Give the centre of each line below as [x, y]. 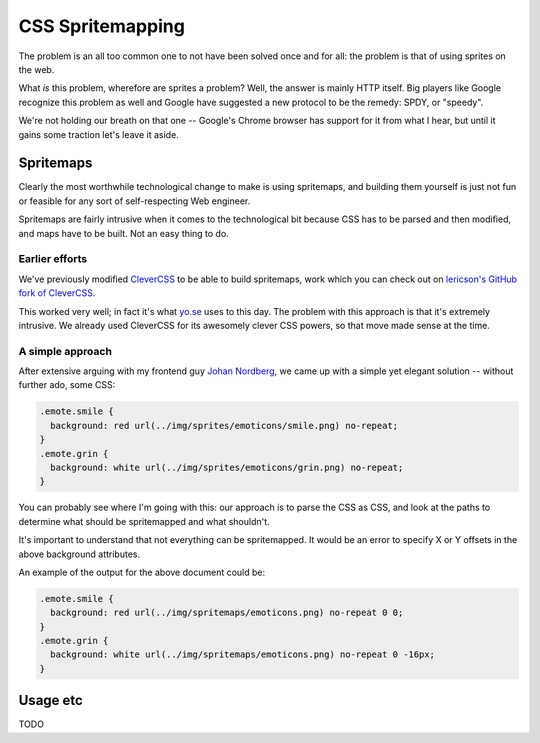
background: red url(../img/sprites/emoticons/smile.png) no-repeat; [224, 425]
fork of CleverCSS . [57, 293]
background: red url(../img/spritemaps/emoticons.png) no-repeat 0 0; [227, 613]
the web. [36, 69]
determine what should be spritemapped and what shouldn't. [144, 521]
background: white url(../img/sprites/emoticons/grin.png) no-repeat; [227, 467]
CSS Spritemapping [101, 26]
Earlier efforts [53, 259]
